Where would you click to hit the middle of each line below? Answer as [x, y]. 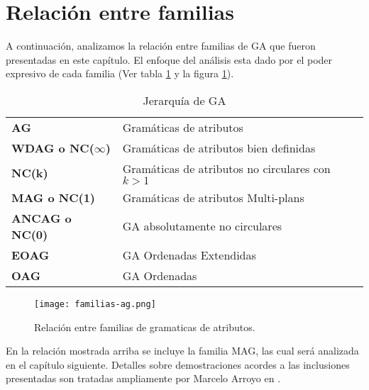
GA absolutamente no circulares [202, 226]
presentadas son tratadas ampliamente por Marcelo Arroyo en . [143, 378]
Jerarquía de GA [184, 100]
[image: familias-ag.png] [95, 304]
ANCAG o [42, 218]
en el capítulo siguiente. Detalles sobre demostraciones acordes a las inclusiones [178, 364]
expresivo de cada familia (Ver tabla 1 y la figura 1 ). [120, 73]
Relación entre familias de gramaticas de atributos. [145, 327]
